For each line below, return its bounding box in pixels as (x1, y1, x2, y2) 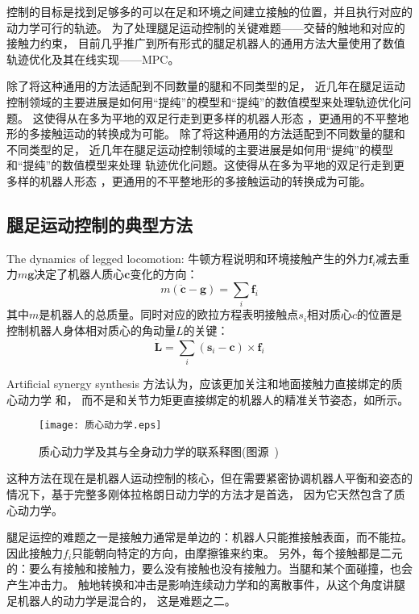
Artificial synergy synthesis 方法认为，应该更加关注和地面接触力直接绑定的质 (6, 374, 403, 391)
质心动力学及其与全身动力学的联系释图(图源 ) (39, 442, 279, 459)
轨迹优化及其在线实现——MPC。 (6, 50, 180, 67)
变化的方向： (130, 265, 198, 282)
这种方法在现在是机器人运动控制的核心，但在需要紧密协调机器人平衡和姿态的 (6, 470, 413, 487)
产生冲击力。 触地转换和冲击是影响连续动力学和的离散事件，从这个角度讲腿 (6, 575, 405, 592)
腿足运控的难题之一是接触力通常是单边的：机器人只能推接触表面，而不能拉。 (6, 528, 413, 545)
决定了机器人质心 (34, 265, 125, 282)
